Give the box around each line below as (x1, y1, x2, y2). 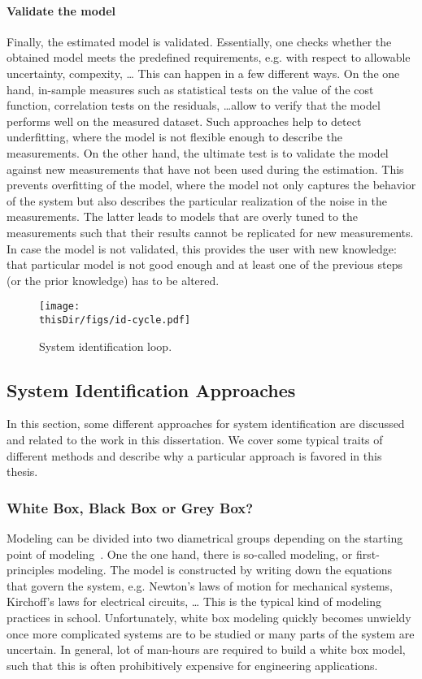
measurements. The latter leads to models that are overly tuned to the (7, 208, 359, 225)
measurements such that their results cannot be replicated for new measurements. (7, 223, 414, 240)
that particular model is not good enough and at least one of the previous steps (7, 256, 403, 273)
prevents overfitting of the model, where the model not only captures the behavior (7, 176, 416, 193)
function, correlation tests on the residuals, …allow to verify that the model (7, 97, 381, 114)
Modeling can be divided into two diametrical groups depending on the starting (7, 530, 403, 546)
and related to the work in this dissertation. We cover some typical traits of (7, 431, 383, 448)
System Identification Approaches (7, 377, 296, 402)
